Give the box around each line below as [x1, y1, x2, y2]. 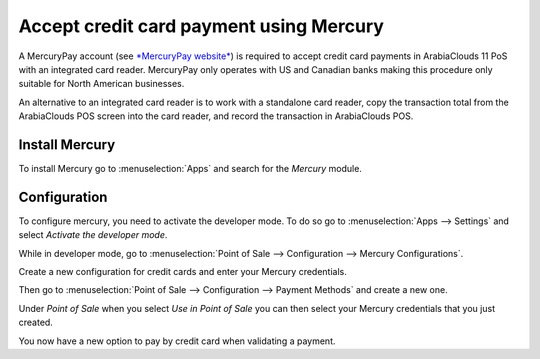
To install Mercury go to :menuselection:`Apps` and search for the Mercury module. [18, 163, 362, 175]
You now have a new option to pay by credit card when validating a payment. [18, 335, 336, 347]
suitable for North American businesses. [18, 78, 185, 90]
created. [18, 316, 54, 329]
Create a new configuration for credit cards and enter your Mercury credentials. [18, 266, 347, 278]
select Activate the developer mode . [18, 229, 168, 241]
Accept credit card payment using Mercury [18, 15, 385, 37]
